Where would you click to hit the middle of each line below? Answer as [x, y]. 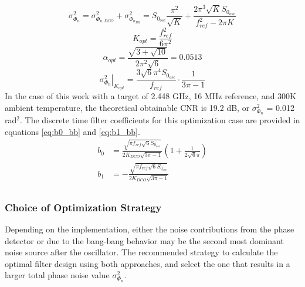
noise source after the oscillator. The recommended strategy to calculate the [141, 252]
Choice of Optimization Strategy [83, 207]
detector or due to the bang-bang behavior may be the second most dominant [144, 240]
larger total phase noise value [57, 275]
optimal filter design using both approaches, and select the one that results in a [148, 263]
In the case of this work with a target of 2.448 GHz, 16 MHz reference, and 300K [150, 96]
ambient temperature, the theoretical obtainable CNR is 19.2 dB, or [127, 107]
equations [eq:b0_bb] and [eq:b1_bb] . [72, 131]
